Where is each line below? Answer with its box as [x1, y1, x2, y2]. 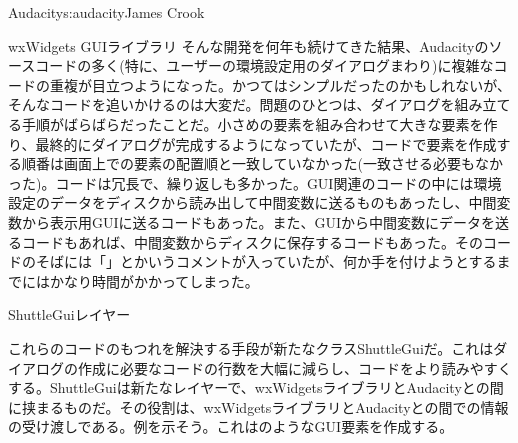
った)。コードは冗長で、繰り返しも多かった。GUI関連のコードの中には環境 [8, 172, 502, 193]
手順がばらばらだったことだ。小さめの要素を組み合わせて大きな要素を [21, 113, 484, 134]
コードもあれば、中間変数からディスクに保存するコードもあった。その [21, 231, 484, 252]
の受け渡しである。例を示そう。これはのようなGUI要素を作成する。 [8, 416, 454, 437]
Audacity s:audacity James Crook [8, 2, 205, 22]
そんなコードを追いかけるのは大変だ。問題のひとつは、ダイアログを [8, 94, 455, 115]
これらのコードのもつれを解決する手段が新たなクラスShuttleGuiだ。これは [8, 337, 494, 358]
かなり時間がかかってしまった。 [49, 270, 259, 291]
